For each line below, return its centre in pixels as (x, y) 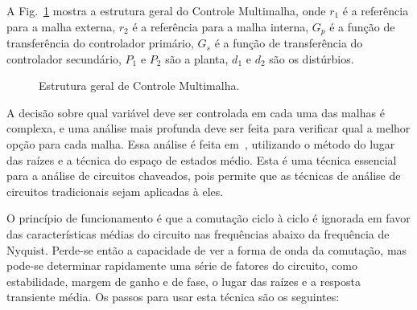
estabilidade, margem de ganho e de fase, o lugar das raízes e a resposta (184, 281)
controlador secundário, (64, 58)
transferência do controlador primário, (100, 43)
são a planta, (197, 58)
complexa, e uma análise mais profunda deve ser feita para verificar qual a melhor (208, 128)
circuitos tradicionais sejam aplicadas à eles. (115, 191)
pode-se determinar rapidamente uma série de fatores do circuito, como (182, 265)
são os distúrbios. (312, 58)
